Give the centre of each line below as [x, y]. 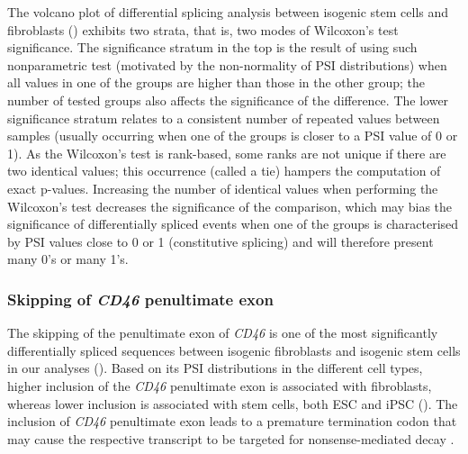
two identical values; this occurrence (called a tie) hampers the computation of [224, 171]
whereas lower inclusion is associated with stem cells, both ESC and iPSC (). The [233, 403]
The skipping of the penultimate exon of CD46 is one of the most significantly [223, 333]
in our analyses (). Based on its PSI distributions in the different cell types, [215, 368]
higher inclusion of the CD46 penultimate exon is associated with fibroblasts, [220, 385]
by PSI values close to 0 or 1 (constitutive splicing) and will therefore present [220, 241]
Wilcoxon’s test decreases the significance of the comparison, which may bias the [230, 206]
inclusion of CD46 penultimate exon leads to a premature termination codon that [232, 421]
